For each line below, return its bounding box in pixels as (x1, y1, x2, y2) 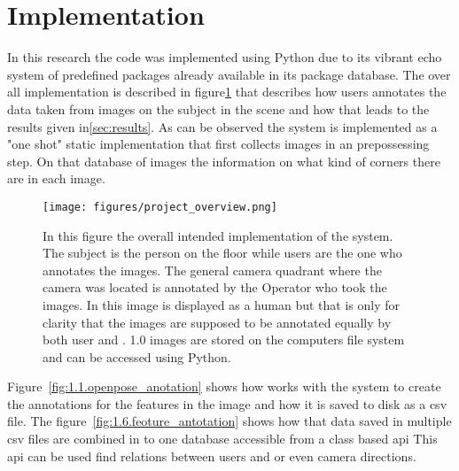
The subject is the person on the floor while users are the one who (43, 243, 402, 262)
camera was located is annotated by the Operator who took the (43, 278, 387, 297)
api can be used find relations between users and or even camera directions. (7, 446, 416, 465)
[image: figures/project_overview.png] (43, 200, 277, 213)
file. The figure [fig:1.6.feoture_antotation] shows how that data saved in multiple (7, 412, 452, 430)
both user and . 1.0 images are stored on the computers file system (43, 330, 405, 349)
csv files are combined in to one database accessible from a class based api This (7, 429, 438, 448)
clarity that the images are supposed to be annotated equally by (43, 313, 392, 331)
